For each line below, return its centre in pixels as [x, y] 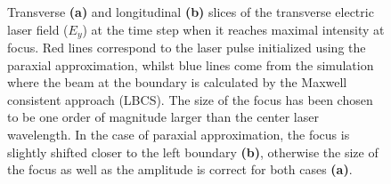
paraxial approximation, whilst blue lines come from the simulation [191, 64]
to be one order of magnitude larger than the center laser [163, 117]
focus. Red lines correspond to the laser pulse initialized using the [187, 48]
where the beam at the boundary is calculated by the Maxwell [177, 82]
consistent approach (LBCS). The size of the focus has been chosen [190, 99]
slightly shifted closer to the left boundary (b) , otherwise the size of [193, 152]
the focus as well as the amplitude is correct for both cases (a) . [180, 169]
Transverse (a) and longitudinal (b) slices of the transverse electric [191, 12]
